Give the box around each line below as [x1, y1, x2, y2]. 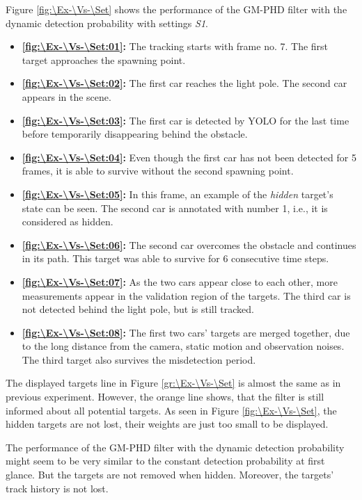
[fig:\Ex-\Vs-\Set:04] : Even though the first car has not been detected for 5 [22, 150, 356, 164]
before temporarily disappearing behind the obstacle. [22, 127, 248, 141]
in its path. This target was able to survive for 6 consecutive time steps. [22, 251, 329, 266]
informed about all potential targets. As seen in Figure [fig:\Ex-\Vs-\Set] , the [6, 403, 337, 417]
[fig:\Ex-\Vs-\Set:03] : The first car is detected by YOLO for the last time [22, 113, 349, 127]
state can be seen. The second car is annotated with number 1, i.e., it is [22, 200, 328, 215]
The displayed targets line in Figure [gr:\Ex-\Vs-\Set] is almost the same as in [6, 376, 341, 390]
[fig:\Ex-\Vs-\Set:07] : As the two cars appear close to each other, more [22, 274, 338, 289]
